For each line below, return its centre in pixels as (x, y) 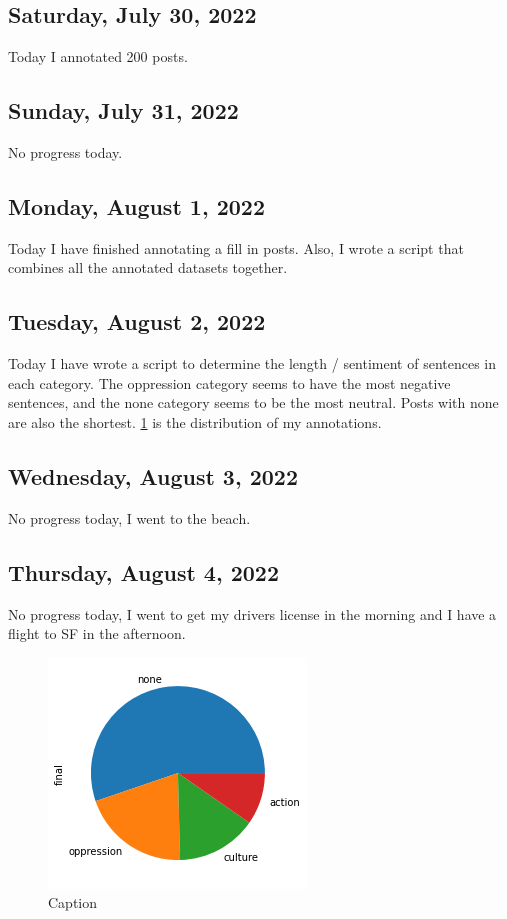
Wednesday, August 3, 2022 (153, 475)
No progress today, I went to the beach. (129, 517)
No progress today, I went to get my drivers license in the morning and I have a (252, 613)
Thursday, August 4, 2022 (143, 571)
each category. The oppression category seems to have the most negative (229, 382)
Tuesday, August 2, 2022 (137, 321)
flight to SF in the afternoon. (97, 633)
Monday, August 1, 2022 (136, 205)
